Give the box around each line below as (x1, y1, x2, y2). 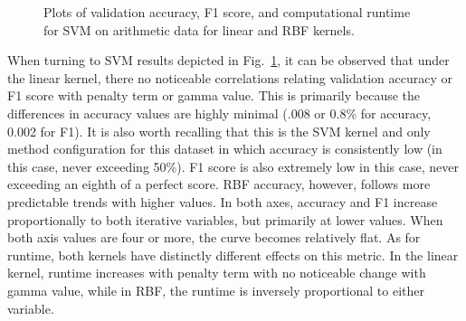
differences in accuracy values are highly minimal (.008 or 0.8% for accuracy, (7, 103, 432, 122)
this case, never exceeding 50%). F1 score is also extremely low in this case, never (7, 156, 459, 175)
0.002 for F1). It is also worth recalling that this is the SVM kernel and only (7, 121, 431, 140)
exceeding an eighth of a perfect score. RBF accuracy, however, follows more (7, 175, 431, 194)
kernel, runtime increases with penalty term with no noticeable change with (7, 263, 426, 282)
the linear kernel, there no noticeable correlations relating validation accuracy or (7, 68, 452, 87)
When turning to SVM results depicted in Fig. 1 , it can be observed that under (7, 51, 450, 70)
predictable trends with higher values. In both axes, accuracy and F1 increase (7, 192, 438, 211)
